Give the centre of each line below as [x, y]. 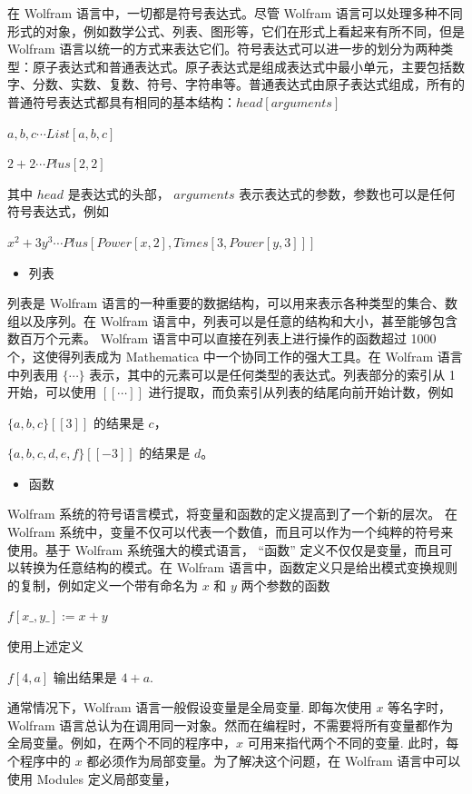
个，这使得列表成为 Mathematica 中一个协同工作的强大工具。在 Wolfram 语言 [235, 356]
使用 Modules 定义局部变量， [92, 778]
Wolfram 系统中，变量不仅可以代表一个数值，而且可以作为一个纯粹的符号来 [231, 532]
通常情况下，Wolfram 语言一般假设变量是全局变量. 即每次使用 [190, 707]
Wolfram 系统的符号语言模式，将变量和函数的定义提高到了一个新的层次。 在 [232, 514]
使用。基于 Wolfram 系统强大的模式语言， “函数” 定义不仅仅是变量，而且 [224, 549]
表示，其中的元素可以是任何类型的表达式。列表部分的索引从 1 [272, 374]
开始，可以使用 [52, 392]
